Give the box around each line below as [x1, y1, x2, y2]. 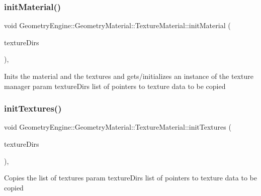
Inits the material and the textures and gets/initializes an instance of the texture [4, 71, 253, 81]
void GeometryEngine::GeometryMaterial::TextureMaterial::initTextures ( [4, 122, 231, 132]
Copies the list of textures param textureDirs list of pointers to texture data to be [4, 172, 257, 183]
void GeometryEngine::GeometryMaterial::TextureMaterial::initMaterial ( [4, 20, 231, 31]
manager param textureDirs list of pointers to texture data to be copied [4, 80, 226, 91]
